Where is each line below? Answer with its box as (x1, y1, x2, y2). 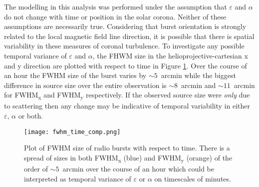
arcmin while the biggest (161, 70, 236, 80)
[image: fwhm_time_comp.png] (24, 128, 121, 135)
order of (24, 163, 48, 174)
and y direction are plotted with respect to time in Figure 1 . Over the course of (4, 60, 247, 70)
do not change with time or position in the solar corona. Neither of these (4, 11, 227, 21)
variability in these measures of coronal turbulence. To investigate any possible (4, 40, 245, 51)
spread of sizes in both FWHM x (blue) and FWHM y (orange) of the (24, 152, 233, 164)
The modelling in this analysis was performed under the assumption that (4, 1, 227, 11)
